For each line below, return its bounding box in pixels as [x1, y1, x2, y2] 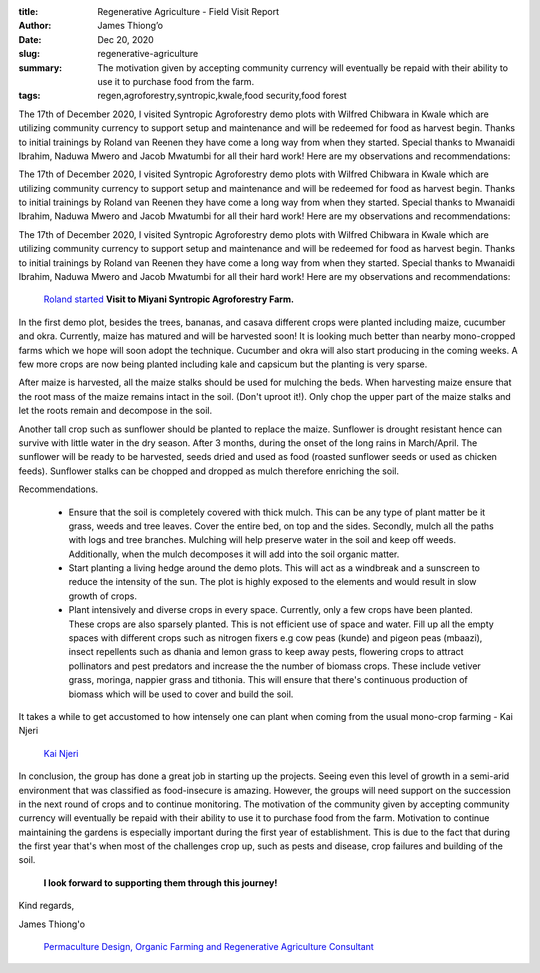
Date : [18, 33, 42, 45]
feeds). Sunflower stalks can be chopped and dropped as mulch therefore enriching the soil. [18, 465, 400, 477]
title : [18, 6, 39, 17]
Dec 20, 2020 [97, 33, 154, 45]
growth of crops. [68, 590, 137, 602]
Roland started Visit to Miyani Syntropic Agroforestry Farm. [43, 293, 295, 305]
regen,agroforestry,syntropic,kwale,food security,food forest [97, 90, 347, 102]
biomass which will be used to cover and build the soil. [68, 688, 294, 700]
